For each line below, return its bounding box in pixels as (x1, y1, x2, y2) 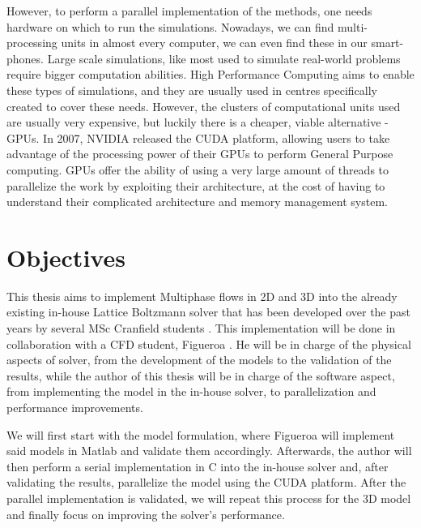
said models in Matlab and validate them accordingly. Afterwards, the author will (6, 442, 412, 459)
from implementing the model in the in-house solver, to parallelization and (6, 383, 376, 400)
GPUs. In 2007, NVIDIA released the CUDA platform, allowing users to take (6, 129, 390, 146)
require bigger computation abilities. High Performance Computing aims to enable (6, 66, 415, 83)
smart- (371, 34, 404, 51)
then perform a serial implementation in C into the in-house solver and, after (6, 457, 389, 474)
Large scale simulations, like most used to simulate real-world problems (47, 49, 401, 67)
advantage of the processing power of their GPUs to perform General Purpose (6, 145, 393, 162)
